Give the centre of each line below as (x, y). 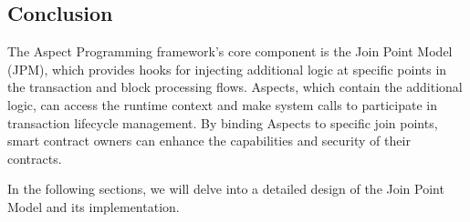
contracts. (35, 158)
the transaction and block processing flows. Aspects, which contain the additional (235, 87)
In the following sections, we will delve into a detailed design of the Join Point (226, 189)
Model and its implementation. (94, 206)
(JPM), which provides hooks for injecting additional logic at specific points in (227, 69)
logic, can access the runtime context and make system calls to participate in (222, 104)
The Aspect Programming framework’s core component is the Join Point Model (230, 51)
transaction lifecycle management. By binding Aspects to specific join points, (223, 122)
